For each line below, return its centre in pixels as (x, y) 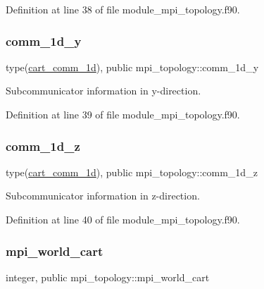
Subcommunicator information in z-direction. (103, 196)
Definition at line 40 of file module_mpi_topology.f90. (123, 219)
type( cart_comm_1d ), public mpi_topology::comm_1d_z (132, 172)
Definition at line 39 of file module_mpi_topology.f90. (123, 114)
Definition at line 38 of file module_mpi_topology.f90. (123, 9)
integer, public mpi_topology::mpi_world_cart (108, 277)
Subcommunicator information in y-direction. (103, 91)
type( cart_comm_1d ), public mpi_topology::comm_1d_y (132, 67)
